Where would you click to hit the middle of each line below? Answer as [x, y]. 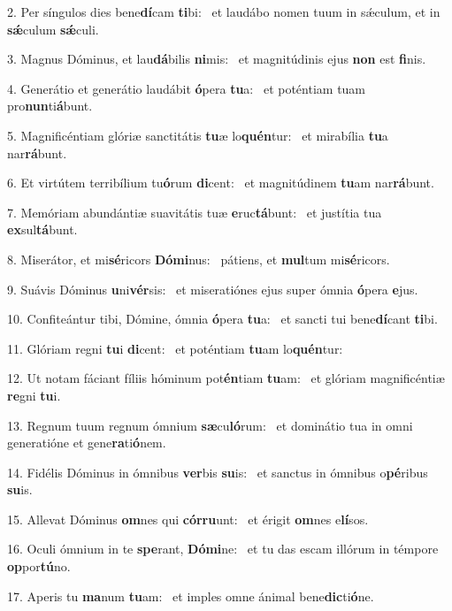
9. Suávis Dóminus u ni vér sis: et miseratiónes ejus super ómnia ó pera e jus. [213, 289]
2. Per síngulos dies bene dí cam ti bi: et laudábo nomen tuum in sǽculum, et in [224, 11]
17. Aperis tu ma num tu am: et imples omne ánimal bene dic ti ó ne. [191, 596]
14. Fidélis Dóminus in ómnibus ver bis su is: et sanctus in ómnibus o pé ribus [218, 472]
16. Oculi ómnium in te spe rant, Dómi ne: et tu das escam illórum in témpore [223, 549]
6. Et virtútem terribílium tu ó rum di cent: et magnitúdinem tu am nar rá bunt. [221, 183]
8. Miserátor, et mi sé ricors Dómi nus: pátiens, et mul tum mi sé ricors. [199, 259]
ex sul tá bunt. [42, 229]
